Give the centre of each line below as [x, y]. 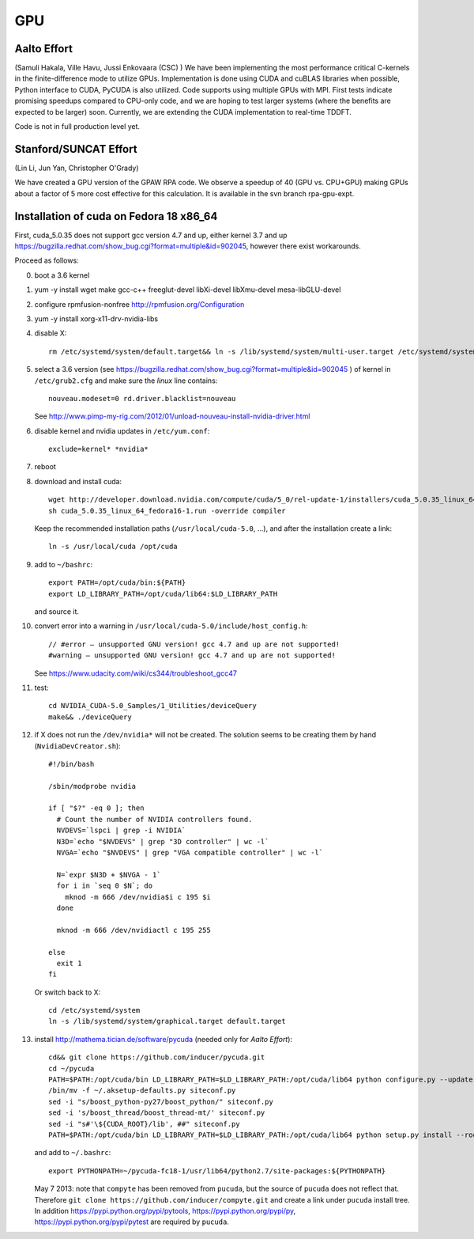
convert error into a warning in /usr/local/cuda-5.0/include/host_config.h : [171, 626]
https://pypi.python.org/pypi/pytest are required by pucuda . [132, 1222]
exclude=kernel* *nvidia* [99, 449]
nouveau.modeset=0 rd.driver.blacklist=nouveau [142, 398]
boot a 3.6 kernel [62, 275]
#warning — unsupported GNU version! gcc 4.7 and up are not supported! [192, 655]
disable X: [51, 333]
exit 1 [69, 963]
